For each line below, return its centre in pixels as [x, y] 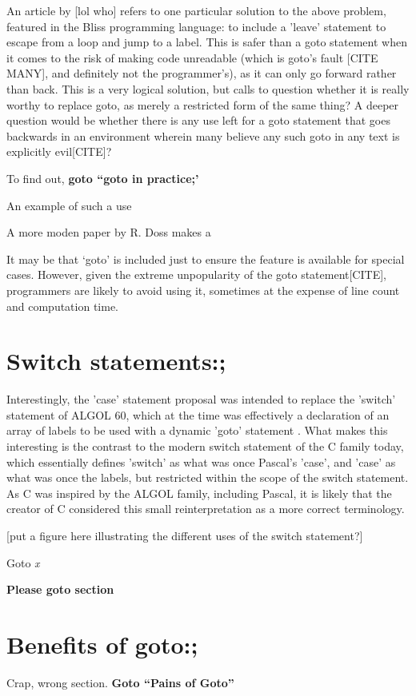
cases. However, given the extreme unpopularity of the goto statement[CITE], [196, 274]
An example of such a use [69, 205]
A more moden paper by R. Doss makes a [109, 232]
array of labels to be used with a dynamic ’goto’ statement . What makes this [197, 430]
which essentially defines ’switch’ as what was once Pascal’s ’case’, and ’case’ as [201, 461]
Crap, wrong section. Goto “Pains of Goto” [120, 682]
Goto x [23, 562]
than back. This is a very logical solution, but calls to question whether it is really [208, 88]
